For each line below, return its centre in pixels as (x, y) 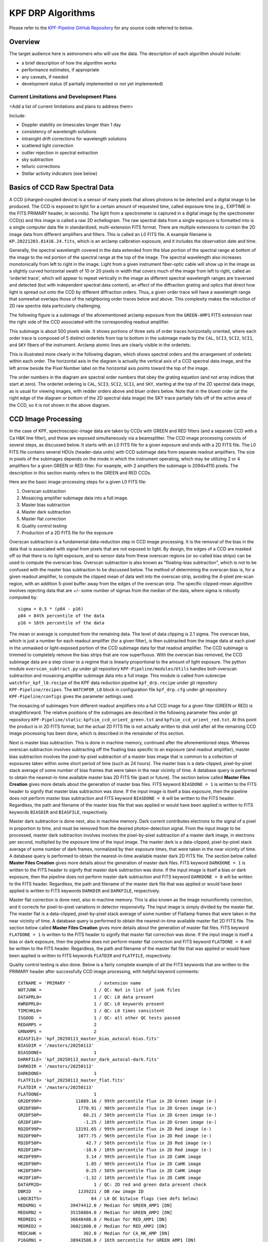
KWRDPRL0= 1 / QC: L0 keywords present (91, 1004)
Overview (25, 42)
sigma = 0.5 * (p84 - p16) (51, 609)
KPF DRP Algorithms (52, 13)
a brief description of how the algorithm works (69, 63)
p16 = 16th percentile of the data (61, 623)
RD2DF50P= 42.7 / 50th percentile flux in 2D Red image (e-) (115, 1143)
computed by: (23, 597)
